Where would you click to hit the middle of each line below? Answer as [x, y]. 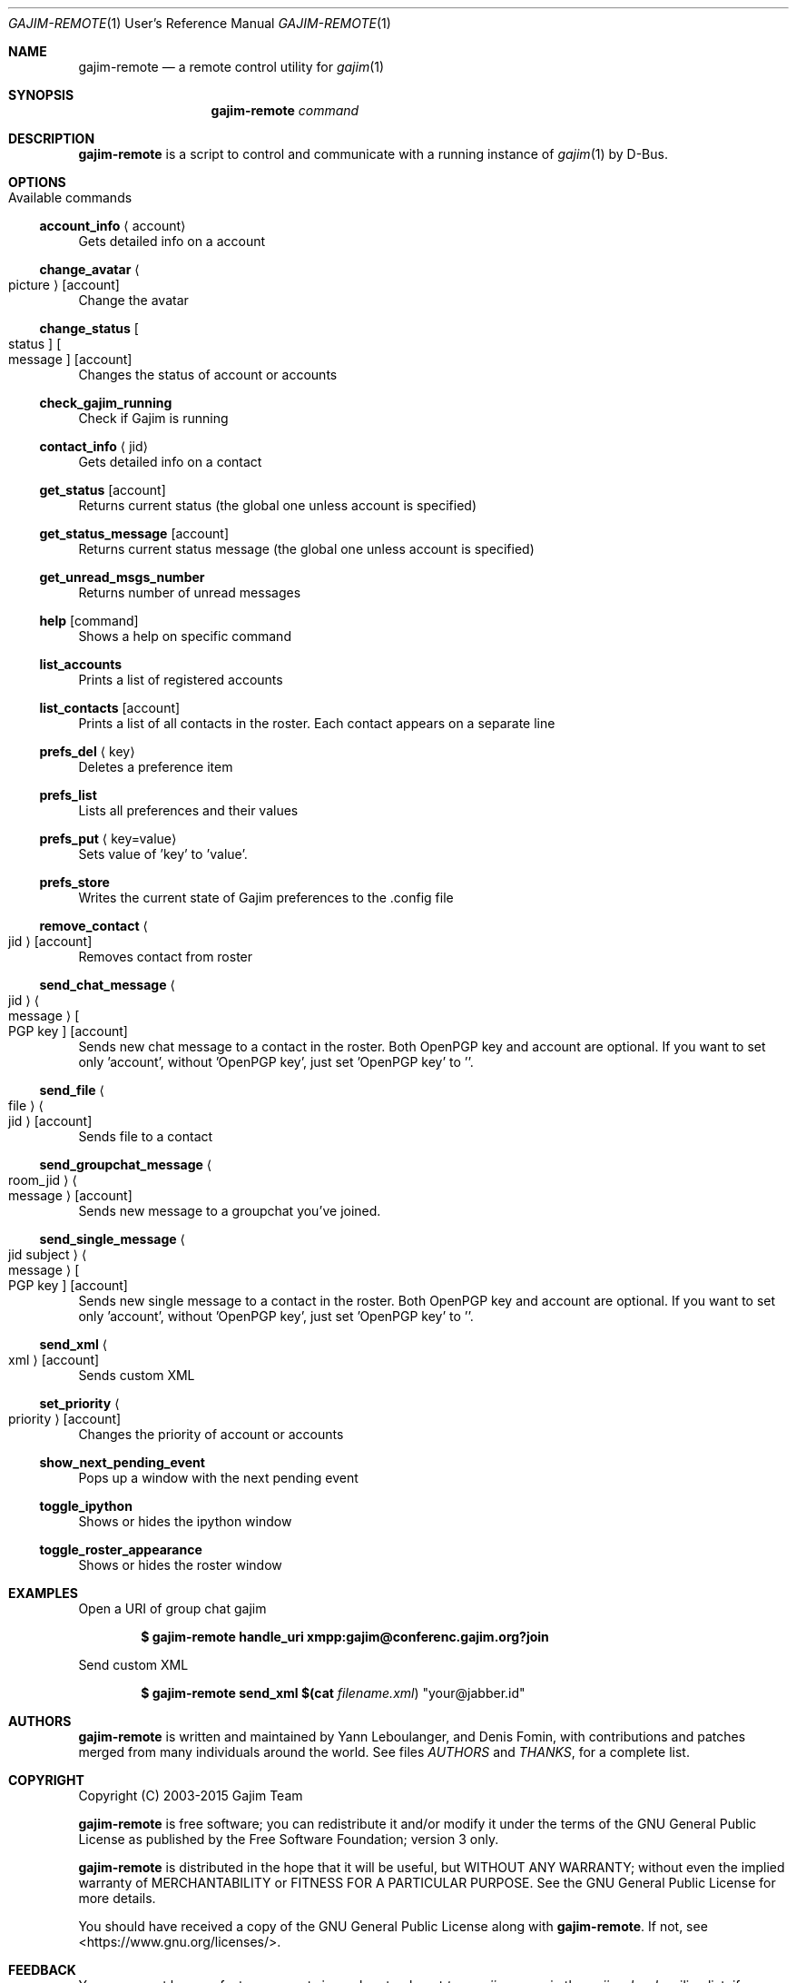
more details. [117, 1898]
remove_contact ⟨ [93, 926]
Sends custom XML [137, 1375]
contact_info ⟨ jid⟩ [94, 446]
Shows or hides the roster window [180, 1565]
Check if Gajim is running [153, 418]
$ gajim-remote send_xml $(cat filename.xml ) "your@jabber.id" [333, 1693]
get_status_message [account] [134, 533]
